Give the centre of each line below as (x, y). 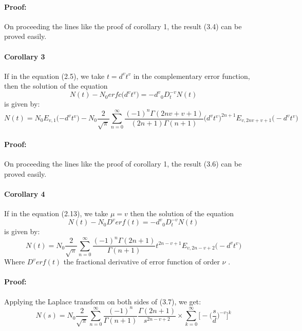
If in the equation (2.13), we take (56, 213)
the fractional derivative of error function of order (141, 262)
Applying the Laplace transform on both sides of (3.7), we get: (103, 301)
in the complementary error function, (192, 76)
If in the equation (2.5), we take (54, 76)
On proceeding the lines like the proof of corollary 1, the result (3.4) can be (123, 26)
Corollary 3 (25, 56)
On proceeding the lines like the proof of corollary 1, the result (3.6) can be (123, 164)
